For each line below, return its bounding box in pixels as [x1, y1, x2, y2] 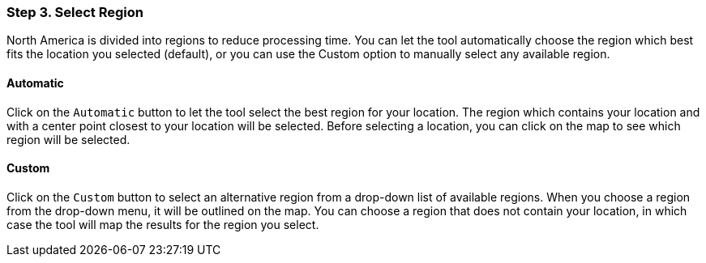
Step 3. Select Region [6, 4, 143, 20]
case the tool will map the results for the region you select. [6, 217, 319, 231]
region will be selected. [6, 132, 131, 146]
